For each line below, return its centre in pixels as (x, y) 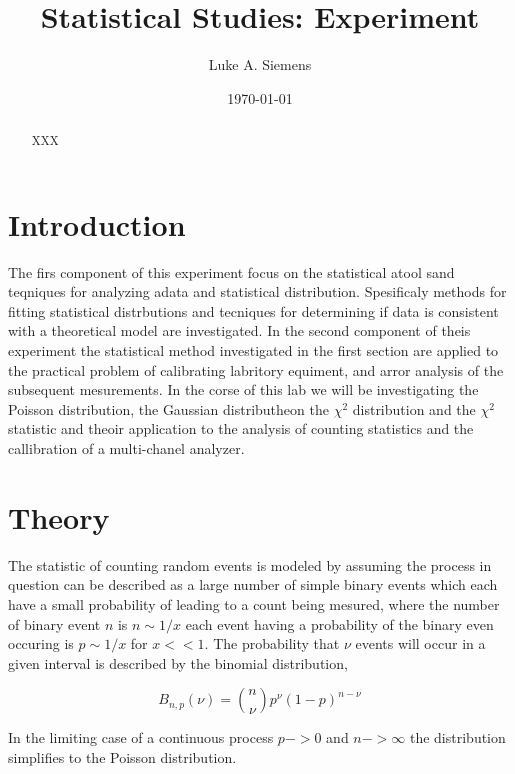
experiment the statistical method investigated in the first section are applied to (253, 350)
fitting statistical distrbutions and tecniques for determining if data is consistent (253, 310)
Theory (59, 516)
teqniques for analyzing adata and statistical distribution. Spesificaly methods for (257, 291)
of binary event (54, 623)
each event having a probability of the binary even (339, 623)
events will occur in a (420, 643)
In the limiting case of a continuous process (141, 737)
